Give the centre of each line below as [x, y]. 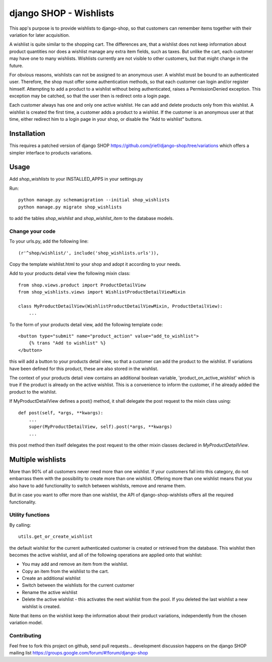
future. [16, 65]
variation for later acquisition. [40, 35]
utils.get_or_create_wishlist [56, 537]
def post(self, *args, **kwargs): [61, 413]
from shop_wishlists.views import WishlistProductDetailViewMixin [102, 292]
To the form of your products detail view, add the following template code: [86, 324]
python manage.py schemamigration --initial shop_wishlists [94, 200]
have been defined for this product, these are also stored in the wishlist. [84, 369]
